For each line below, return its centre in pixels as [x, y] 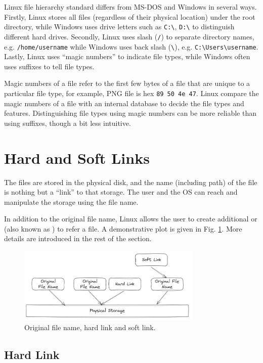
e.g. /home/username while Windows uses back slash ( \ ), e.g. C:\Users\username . [131, 46]
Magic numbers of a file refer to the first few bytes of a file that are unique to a [127, 83]
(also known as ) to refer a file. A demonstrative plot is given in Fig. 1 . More [123, 228]
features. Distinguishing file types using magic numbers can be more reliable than [130, 113]
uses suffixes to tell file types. [49, 66]
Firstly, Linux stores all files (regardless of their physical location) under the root [130, 16]
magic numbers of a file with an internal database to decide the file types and [124, 103]
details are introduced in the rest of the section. [78, 238]
